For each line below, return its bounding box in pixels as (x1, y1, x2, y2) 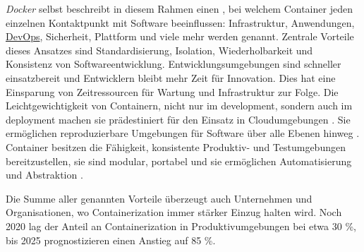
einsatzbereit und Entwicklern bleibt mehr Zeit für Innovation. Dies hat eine (6, 70, 336, 85)
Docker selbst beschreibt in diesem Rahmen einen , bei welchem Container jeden (6, 1, 353, 16)
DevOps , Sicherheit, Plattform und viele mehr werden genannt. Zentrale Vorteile (6, 29, 354, 44)
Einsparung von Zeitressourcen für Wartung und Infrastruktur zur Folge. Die (6, 84, 339, 99)
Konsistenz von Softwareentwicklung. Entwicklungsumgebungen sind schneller (6, 56, 341, 71)
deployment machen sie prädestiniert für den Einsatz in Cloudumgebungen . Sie (6, 112, 351, 126)
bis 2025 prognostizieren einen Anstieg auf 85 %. (6, 232, 216, 247)
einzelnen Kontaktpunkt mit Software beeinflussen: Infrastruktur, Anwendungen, (6, 15, 355, 30)
